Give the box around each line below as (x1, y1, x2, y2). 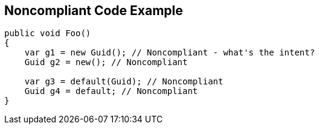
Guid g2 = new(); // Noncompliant (24, 57, 188, 68)
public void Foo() (4, 28, 91, 39)
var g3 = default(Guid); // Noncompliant (24, 77, 224, 87)
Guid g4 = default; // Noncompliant (24, 86, 198, 96)
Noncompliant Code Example (4, 3, 183, 18)
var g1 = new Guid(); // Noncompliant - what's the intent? (24, 48, 315, 58)
